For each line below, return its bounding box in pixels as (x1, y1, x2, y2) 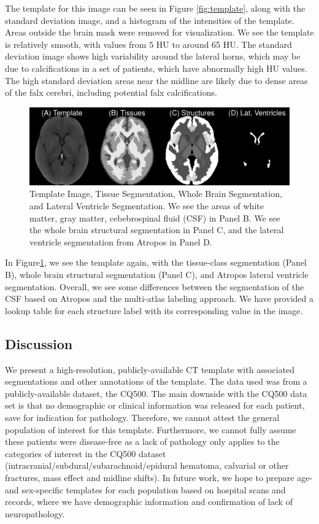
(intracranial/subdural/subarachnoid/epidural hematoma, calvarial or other (5, 459, 289, 472)
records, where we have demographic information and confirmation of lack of (5, 495, 293, 508)
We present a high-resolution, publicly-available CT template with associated (5, 363, 295, 376)
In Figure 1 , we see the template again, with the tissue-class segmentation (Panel (5, 256, 307, 269)
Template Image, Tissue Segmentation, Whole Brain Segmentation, (29, 187, 282, 200)
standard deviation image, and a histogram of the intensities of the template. (5, 13, 294, 26)
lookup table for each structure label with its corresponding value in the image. (5, 304, 303, 317)
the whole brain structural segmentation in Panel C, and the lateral (29, 223, 284, 236)
